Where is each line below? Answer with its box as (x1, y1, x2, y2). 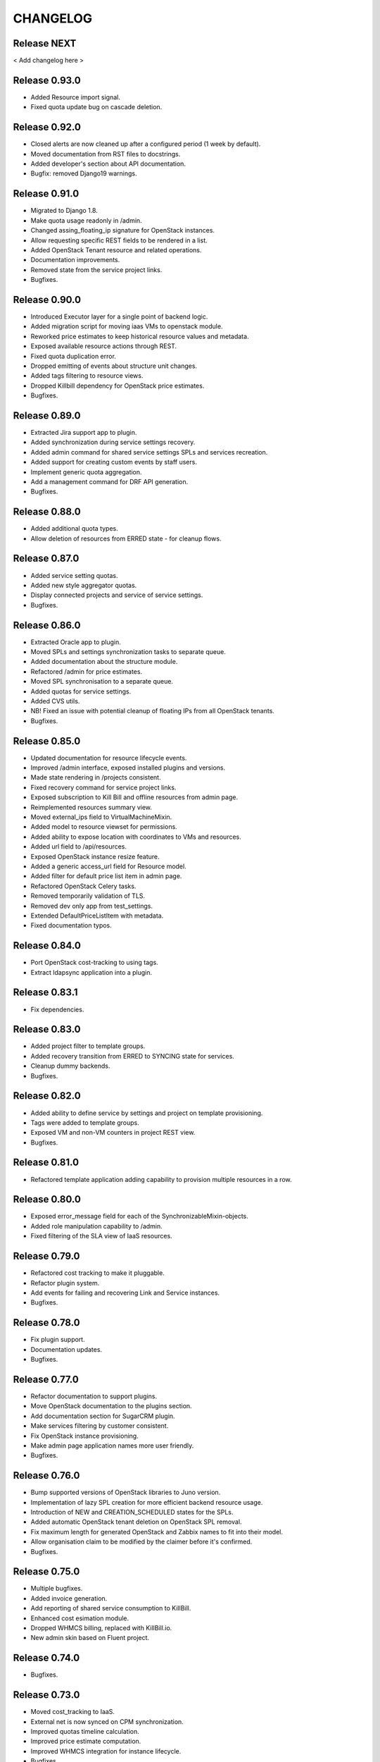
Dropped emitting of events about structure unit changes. (30, 362, 197, 370)
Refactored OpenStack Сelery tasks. (30, 882, 137, 890)
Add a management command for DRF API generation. (30, 477, 189, 486)
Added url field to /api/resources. (30, 842, 127, 851)
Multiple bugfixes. (30, 1584, 83, 1593)
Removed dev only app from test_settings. (30, 901, 153, 910)
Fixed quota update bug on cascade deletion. (30, 103, 163, 111)
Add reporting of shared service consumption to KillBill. (30, 1604, 191, 1613)
